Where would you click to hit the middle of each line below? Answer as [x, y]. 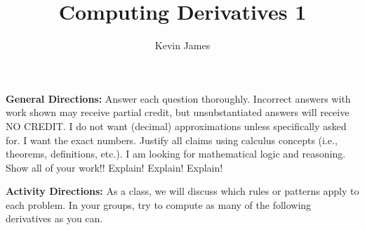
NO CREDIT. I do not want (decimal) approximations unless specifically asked [176, 126]
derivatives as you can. [54, 218]
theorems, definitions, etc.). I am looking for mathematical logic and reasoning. [176, 154]
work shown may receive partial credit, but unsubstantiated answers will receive [178, 112]
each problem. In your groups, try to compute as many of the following [159, 204]
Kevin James [182, 45]
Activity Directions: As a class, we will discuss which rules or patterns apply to [182, 191]
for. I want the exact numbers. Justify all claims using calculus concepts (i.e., [172, 140]
